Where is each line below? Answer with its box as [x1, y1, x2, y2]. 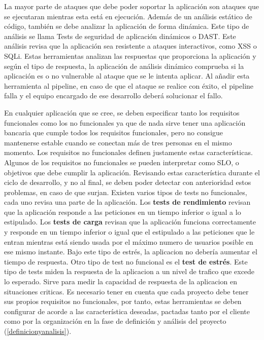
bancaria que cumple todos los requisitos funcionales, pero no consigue [4, 127, 223, 138]
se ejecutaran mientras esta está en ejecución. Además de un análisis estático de [4, 11, 252, 21]
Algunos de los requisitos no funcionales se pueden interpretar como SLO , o [4, 157, 239, 167]
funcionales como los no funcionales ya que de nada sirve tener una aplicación [4, 117, 246, 128]
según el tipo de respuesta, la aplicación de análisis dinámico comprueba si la [4, 60, 244, 71]
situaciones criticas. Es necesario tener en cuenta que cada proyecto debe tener [4, 286, 249, 296]
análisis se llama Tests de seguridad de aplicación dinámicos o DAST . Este [4, 30, 236, 41]
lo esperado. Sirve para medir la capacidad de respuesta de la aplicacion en [4, 276, 237, 287]
